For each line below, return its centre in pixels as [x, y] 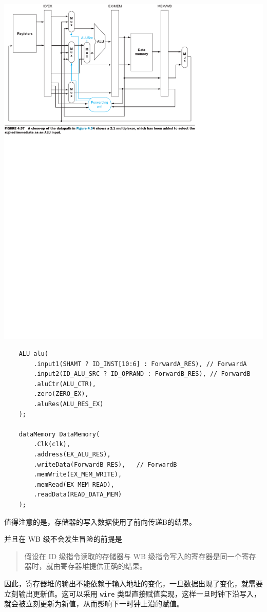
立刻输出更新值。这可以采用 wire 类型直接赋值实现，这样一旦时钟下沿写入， [132, 593]
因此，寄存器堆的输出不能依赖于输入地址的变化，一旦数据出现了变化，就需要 [133, 583]
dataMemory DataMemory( [59, 434]
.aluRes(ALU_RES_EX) [69, 404]
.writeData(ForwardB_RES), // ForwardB [105, 464]
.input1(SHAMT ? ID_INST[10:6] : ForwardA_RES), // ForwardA [140, 364]
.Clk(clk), [52, 444]
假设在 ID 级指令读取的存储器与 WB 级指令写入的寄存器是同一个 [133, 556]
